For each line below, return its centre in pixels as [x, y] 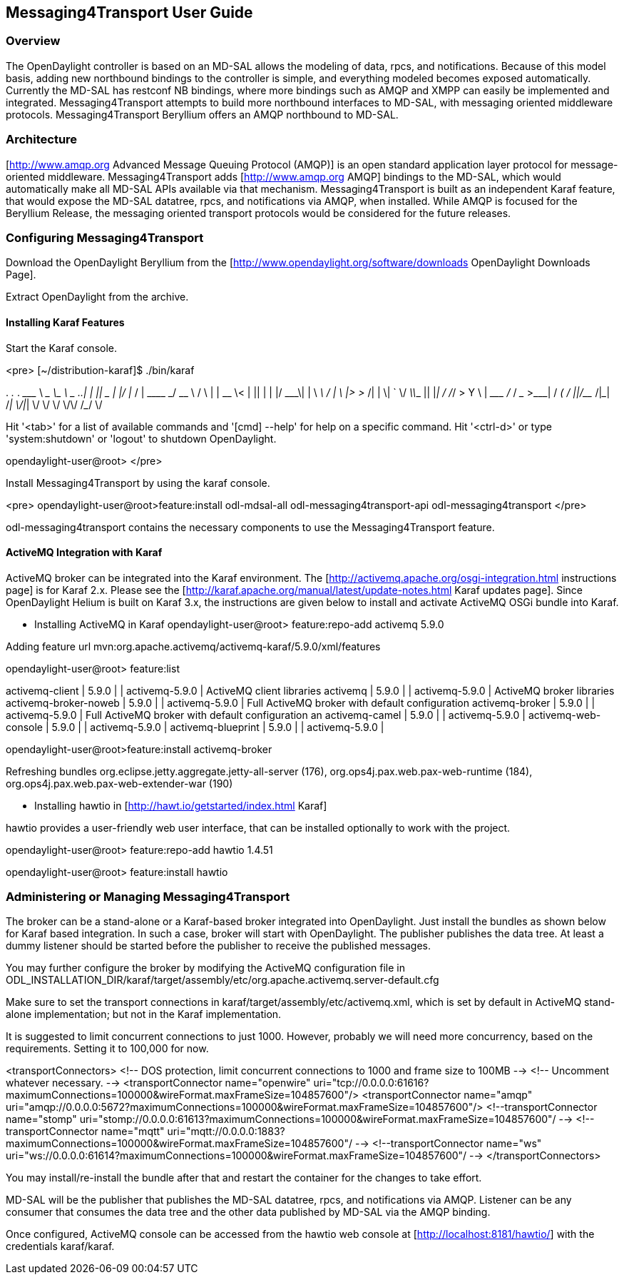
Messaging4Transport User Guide [129, 12]
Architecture [42, 140]
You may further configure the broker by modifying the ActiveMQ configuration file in [206, 968]
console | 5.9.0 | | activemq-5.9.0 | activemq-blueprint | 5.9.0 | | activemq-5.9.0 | [195, 727]
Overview [33, 41]
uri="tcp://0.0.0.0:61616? [371, 1083]
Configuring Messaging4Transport [105, 237]
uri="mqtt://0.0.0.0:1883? [226, 1132]
